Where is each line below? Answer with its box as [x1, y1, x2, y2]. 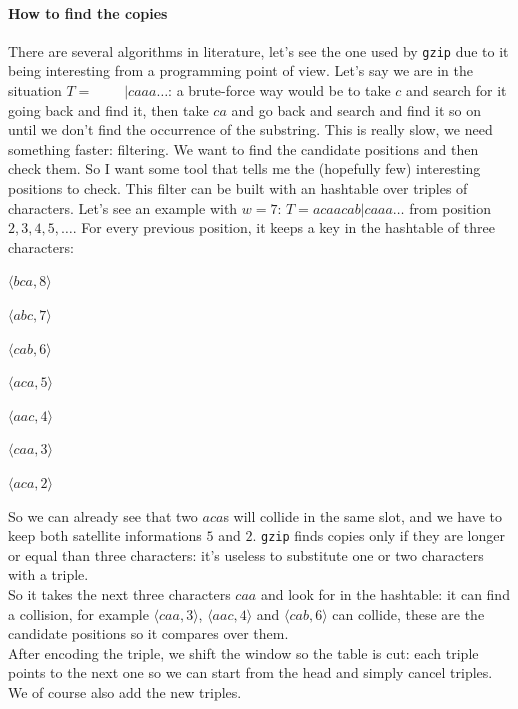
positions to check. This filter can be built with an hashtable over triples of [8, 178, 468, 199]
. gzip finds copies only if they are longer [252, 525, 505, 546]
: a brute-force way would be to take [168, 80, 391, 101]
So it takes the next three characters [8, 583, 231, 604]
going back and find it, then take [8, 99, 209, 120]
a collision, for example [8, 603, 149, 624]
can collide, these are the [332, 603, 485, 624]
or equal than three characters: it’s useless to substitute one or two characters [8, 544, 484, 565]
